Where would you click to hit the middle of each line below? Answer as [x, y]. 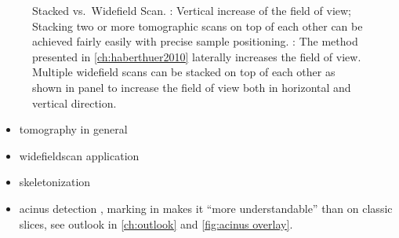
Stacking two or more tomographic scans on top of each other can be [198, 26]
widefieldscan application [79, 155]
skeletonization [55, 182]
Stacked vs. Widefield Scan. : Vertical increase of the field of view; [192, 10]
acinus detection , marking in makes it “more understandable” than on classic [206, 208]
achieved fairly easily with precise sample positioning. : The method [195, 41]
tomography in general [73, 129]
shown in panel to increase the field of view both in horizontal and [192, 87]
